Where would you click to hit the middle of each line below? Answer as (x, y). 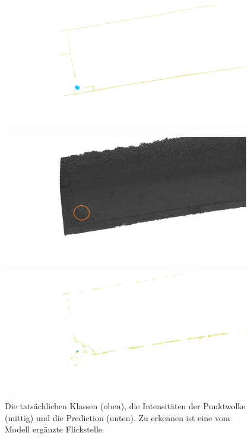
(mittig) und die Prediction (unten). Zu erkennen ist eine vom (117, 417)
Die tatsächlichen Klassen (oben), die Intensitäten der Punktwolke (125, 406)
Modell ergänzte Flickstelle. (55, 429)
